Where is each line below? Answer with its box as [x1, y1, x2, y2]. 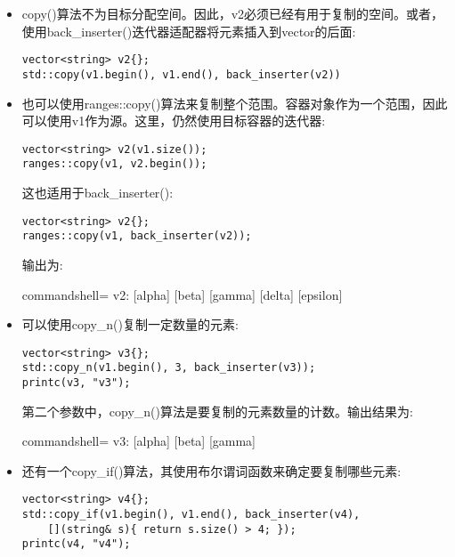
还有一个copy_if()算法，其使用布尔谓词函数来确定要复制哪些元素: [21, 461, 402, 480]
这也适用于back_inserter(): [21, 183, 174, 201]
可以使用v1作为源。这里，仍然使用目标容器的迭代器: [21, 111, 326, 130]
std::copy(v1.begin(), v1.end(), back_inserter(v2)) [21, 68, 341, 81]
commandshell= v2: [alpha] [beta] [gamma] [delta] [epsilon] [21, 285, 343, 303]
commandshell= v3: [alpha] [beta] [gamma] [21, 432, 256, 450]
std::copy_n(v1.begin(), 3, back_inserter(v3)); [21, 361, 316, 375]
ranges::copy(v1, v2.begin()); [21, 157, 207, 171]
